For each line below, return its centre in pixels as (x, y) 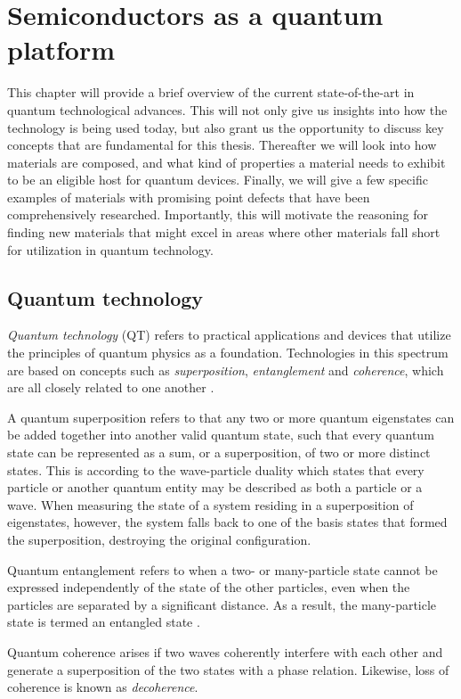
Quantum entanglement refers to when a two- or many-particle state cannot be (222, 569)
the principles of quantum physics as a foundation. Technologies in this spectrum (228, 353)
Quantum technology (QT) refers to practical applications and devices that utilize (229, 335)
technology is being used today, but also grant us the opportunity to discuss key (226, 127)
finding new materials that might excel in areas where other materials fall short (224, 232)
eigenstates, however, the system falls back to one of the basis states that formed (227, 522)
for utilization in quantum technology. (110, 249)
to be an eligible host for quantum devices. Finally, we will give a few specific (218, 180)
